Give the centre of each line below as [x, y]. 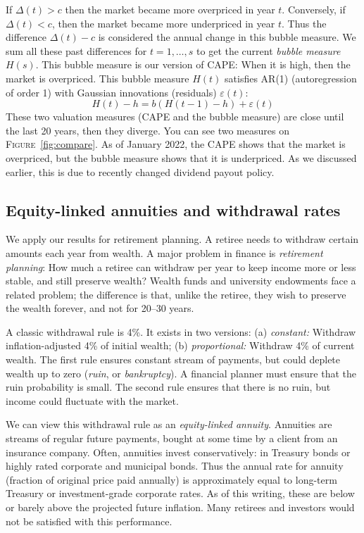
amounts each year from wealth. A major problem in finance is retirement [164, 252]
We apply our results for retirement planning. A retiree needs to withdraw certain [182, 239]
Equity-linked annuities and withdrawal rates [173, 209]
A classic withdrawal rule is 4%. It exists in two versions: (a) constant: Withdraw [181, 331]
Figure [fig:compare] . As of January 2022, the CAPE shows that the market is [176, 144]
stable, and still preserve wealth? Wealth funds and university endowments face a [181, 281]
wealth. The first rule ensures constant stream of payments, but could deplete [173, 359]
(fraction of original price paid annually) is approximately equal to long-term [171, 479]
